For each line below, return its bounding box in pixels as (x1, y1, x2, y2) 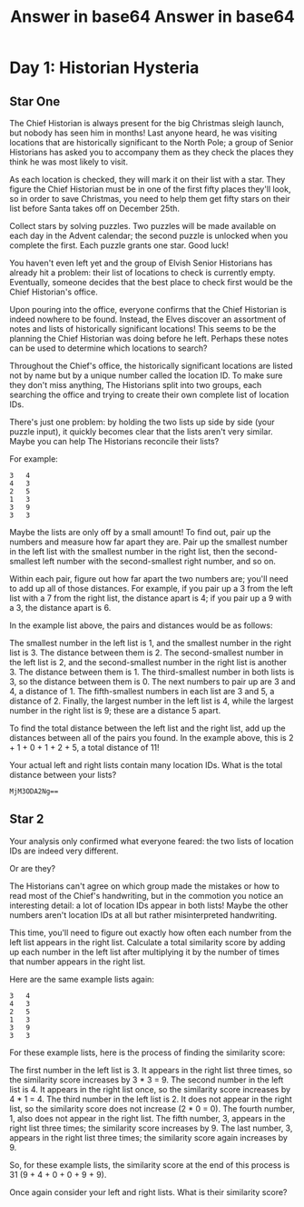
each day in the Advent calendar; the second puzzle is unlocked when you (9, 230, 289, 241)
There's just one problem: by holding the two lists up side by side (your (9, 416, 275, 427)
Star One (9, 94, 61, 109)
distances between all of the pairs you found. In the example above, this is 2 (9, 733, 294, 743)
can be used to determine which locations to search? (9, 343, 208, 354)
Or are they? (9, 863, 56, 873)
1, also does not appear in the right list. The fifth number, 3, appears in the (9, 1112, 286, 1123)
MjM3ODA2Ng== (9, 787, 59, 796)
